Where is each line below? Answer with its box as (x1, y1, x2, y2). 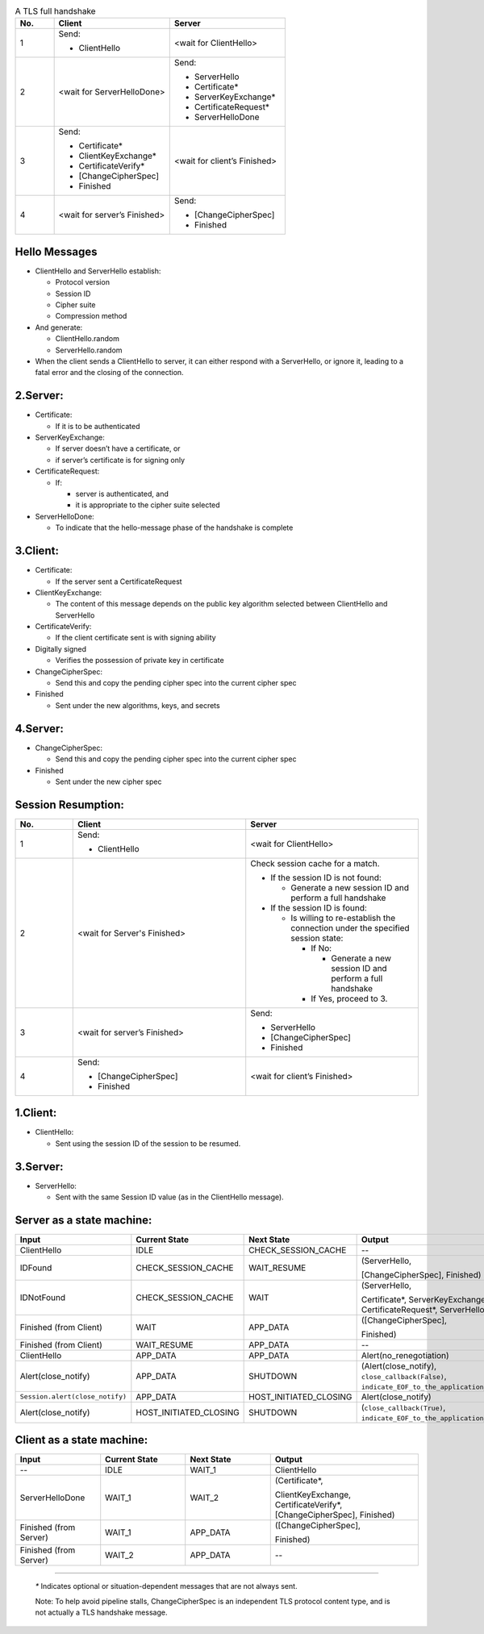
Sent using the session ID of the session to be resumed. (55, 1138, 241, 1148)
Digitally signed (35, 644, 87, 653)
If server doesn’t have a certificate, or (55, 444, 181, 453)
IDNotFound (19, 1291, 66, 1303)
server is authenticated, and (75, 489, 169, 499)
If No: (311, 942, 332, 953)
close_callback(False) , (361, 1370, 447, 1382)
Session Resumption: (15, 798, 125, 811)
